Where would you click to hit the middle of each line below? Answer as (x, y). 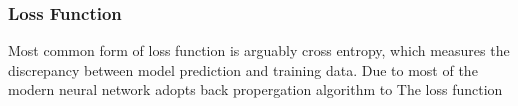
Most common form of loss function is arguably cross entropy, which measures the (259, 50)
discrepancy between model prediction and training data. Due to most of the (243, 69)
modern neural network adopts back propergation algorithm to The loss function (255, 89)
